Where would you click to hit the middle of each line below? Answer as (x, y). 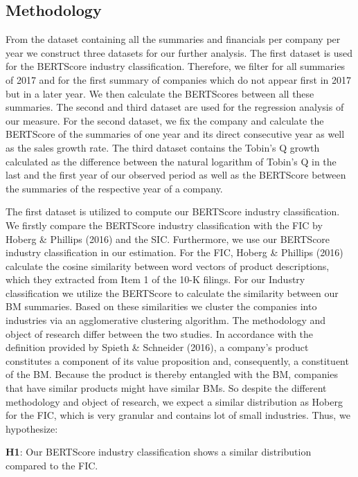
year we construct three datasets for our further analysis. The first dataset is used (179, 52)
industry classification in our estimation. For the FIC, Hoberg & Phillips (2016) (174, 252)
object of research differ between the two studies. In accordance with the (160, 333)
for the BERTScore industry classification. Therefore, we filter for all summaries (176, 66)
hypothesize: (32, 428)
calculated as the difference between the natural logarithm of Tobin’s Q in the (171, 161)
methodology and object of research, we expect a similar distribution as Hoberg (174, 401)
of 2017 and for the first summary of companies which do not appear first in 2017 (179, 79)
